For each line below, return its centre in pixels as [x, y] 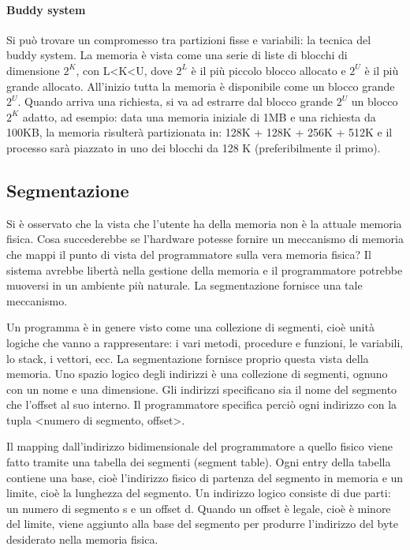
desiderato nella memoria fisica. [82, 539]
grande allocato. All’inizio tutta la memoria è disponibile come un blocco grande [201, 86]
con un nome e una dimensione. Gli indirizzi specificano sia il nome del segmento [202, 389]
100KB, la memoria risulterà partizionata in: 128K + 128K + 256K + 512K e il [199, 132]
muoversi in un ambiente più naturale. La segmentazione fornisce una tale [184, 285]
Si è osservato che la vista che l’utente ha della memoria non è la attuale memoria [204, 223]
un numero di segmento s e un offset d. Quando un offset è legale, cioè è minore [199, 508]
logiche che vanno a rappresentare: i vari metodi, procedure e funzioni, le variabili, [205, 342]
